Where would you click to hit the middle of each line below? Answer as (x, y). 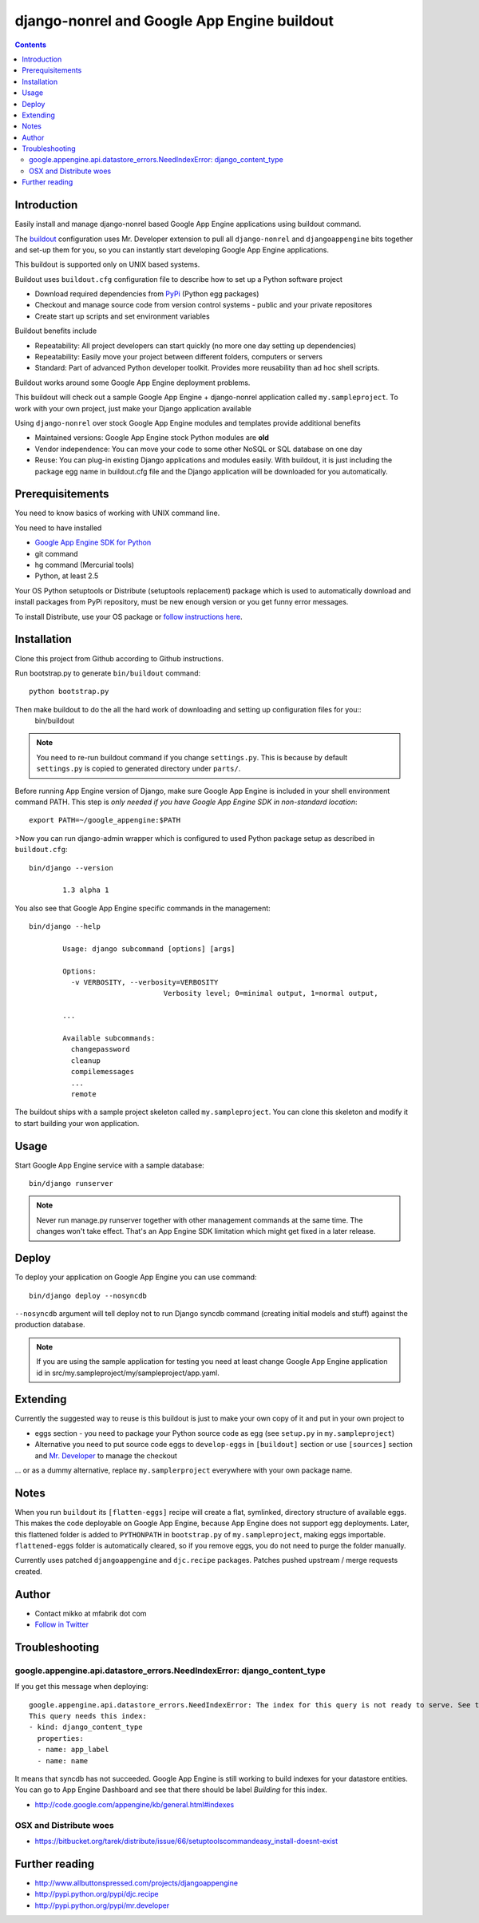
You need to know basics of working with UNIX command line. (117, 513)
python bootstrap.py (69, 692)
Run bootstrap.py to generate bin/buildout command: (108, 673)
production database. (50, 1325)
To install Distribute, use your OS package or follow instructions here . (129, 617)
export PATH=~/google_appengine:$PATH (105, 820)
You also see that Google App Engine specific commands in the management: (143, 908)
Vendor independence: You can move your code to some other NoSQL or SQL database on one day (198, 449)
